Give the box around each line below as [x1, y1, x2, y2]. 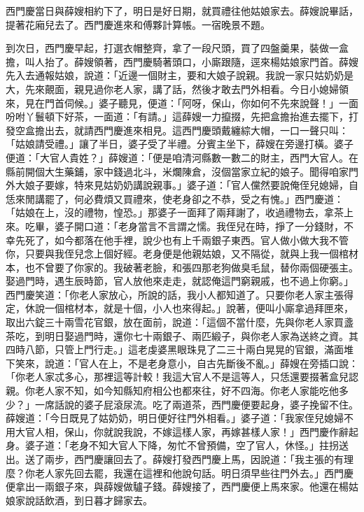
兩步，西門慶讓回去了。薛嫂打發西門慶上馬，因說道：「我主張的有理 [44, 452, 353, 466]
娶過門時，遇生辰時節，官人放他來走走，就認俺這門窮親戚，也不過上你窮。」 [6, 273, 353, 288]
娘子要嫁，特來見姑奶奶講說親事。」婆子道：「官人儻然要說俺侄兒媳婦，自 [24, 178, 358, 192]
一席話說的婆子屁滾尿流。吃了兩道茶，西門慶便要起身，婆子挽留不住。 [34, 397, 358, 411]
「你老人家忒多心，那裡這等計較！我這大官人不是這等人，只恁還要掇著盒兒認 [6, 369, 358, 384]
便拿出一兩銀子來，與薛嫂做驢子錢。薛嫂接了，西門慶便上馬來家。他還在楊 [6, 479, 349, 494]
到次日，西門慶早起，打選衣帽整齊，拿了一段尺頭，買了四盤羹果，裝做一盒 [6, 41, 349, 55]
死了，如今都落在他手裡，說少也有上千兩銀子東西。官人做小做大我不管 [24, 232, 349, 247]
